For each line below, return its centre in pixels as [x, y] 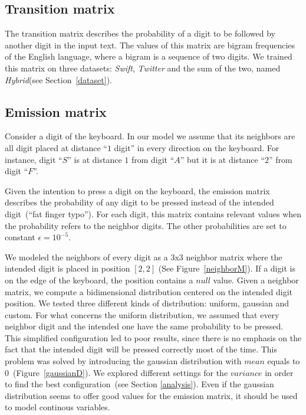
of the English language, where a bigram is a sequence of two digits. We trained [149, 56]
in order [279, 372]
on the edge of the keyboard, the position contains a [99, 280]
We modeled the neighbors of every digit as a [86, 256]
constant [20, 237]
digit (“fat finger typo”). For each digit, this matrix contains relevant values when [153, 213]
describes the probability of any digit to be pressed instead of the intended [139, 202]
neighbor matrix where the [234, 256]
